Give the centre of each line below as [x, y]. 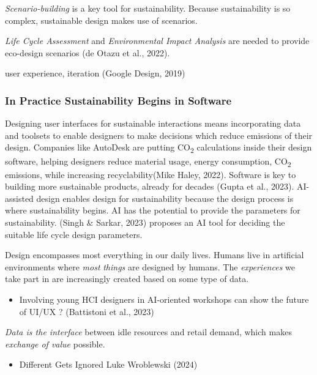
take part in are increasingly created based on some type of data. [127, 279]
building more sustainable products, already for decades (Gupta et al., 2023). [150, 186]
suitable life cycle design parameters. [74, 234]
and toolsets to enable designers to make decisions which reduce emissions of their [159, 135]
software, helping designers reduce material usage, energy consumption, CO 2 [148, 162]
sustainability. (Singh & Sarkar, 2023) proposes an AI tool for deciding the [145, 222]
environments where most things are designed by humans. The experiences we [150, 266]
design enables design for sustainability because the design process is [165, 198]
